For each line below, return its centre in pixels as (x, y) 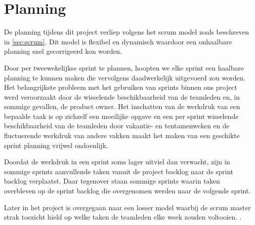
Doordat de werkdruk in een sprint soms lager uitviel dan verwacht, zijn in (117, 162)
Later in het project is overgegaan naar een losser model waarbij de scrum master (127, 207)
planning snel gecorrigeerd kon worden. (63, 51)
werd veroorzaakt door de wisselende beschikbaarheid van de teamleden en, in (122, 96)
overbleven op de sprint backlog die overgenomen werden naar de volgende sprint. (127, 191)
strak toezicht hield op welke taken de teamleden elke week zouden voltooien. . (123, 217)
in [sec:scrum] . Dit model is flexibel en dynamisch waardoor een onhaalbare (118, 41)
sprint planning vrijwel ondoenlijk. (56, 145)
